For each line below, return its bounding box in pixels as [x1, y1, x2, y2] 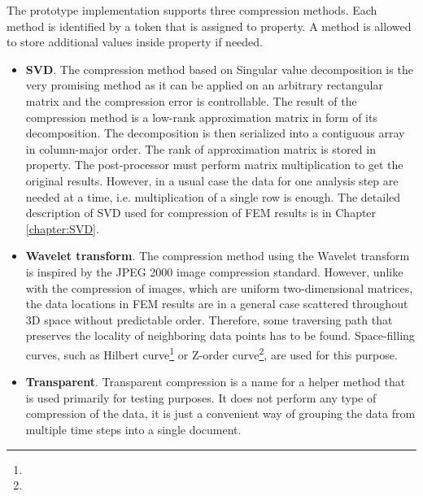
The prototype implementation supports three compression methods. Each [7, 2, 377, 18]
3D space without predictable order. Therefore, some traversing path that [25, 311, 393, 328]
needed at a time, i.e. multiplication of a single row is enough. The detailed [25, 188, 401, 205]
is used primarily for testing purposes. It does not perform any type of [25, 389, 377, 406]
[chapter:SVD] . [25, 220, 99, 237]
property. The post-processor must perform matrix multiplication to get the [25, 156, 403, 173]
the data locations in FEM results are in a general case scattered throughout [25, 295, 408, 312]
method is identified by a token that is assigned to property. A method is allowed [7, 17, 412, 34]
